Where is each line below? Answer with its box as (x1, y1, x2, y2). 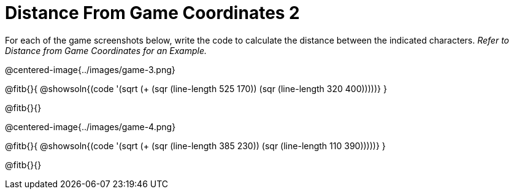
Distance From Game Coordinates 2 (5, 2, 300, 23)
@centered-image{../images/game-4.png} (5, 121, 176, 132)
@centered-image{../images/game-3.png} (5, 64, 175, 75)
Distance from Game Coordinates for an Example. (5, 45, 207, 56)
